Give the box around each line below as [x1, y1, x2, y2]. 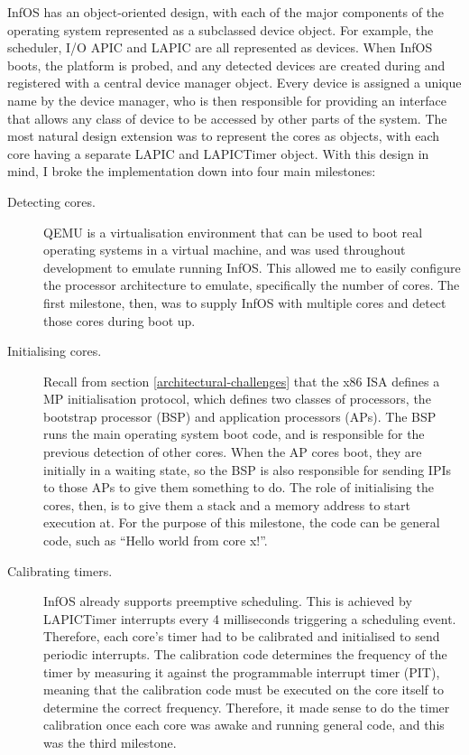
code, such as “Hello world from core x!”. [43, 531, 268, 550]
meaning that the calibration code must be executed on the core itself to [43, 680, 444, 699]
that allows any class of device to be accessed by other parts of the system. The [7, 108, 447, 127]
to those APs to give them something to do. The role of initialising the [43, 478, 434, 497]
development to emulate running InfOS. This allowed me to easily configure [43, 257, 461, 276]
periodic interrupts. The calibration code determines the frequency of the [43, 645, 447, 663]
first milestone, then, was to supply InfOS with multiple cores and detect [43, 293, 446, 312]
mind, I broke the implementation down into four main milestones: [7, 162, 376, 181]
